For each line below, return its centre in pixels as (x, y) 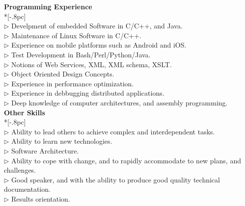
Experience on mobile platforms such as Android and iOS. (99, 45)
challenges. (20, 170)
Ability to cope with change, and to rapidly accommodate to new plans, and (126, 160)
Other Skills (25, 112)
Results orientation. (41, 198)
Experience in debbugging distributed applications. (88, 93)
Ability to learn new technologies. (62, 141)
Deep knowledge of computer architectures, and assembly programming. (120, 102)
